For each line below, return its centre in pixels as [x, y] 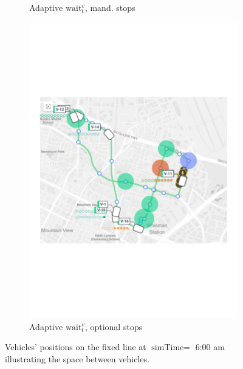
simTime [168, 348]
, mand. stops [110, 7]
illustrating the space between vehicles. [77, 358]
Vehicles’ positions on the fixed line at [76, 347]
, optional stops [114, 326]
